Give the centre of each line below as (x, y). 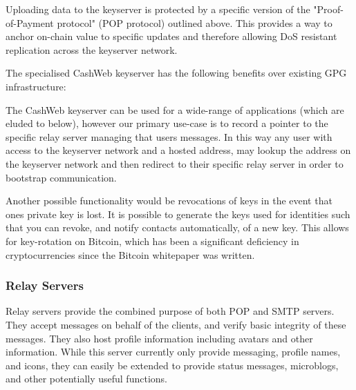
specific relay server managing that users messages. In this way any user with (169, 136)
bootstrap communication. (61, 177)
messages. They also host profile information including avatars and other (159, 338)
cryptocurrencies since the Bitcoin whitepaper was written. (130, 254)
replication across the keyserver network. (92, 49)
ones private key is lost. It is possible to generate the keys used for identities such (178, 214)
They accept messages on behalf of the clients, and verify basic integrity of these (176, 324)
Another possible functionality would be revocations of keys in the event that (169, 201)
